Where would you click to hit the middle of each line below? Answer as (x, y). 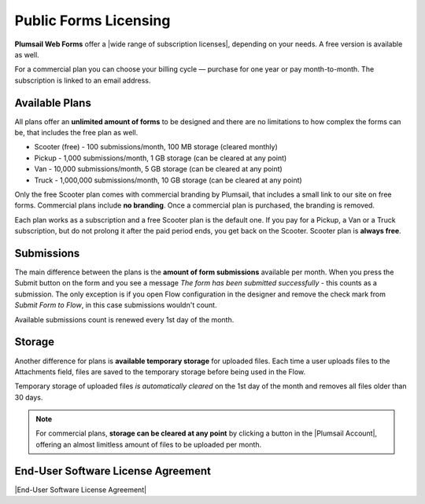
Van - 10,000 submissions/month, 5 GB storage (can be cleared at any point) (158, 169)
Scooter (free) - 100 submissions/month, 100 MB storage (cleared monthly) (156, 147)
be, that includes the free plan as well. (76, 133)
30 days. (29, 397)
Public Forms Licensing (92, 20)
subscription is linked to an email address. (83, 80)
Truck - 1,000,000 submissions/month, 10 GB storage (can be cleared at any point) (168, 180)
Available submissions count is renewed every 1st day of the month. (124, 319)
